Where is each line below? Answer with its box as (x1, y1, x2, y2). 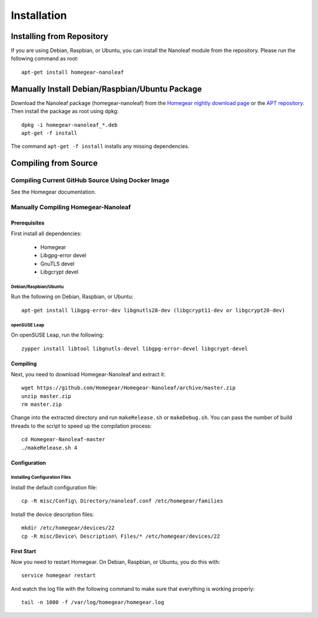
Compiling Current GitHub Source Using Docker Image (11, 176, 170, 185)
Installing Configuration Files (11, 475, 71, 481)
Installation (11, 9, 67, 22)
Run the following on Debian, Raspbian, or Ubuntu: (11, 293, 134, 300)
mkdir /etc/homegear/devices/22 (21, 525, 115, 531)
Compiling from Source (11, 158, 98, 168)
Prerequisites (11, 219, 45, 226)
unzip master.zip (21, 393, 71, 399)
